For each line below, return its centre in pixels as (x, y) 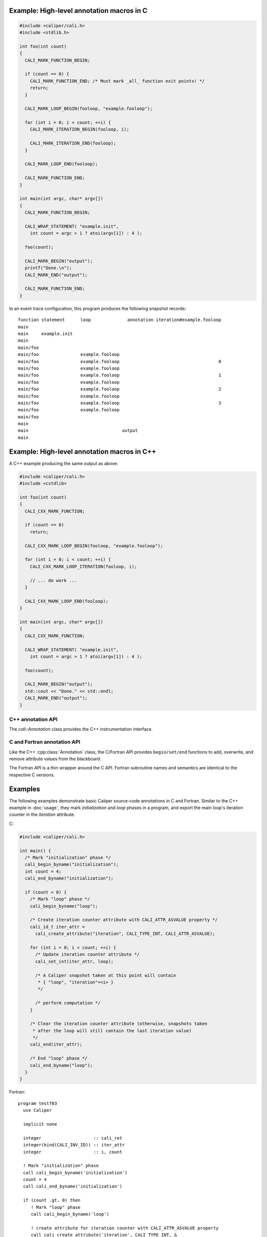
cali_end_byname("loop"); (61, 1065)
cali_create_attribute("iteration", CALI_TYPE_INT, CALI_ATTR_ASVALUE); (125, 934)
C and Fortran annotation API (45, 742)
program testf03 (38, 1103)
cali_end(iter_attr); (56, 1045)
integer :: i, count (73, 1152)
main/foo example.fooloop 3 (120, 403)
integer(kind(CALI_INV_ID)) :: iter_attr (74, 1145)
